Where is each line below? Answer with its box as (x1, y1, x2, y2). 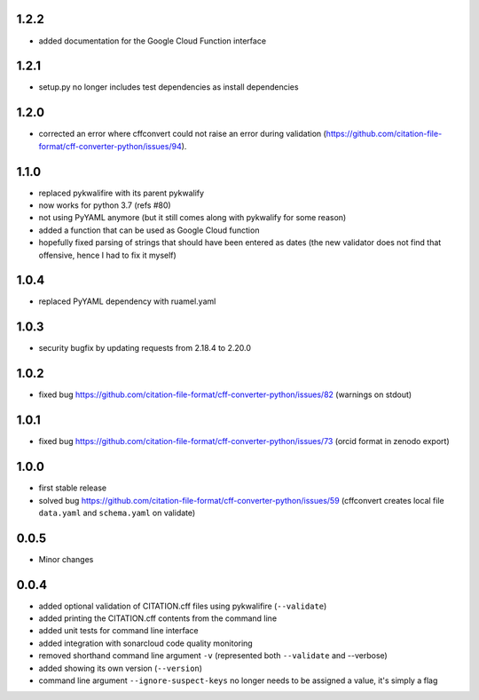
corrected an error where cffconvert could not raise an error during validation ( (38, 129, 327, 139)
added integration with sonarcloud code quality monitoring (38, 638, 253, 648)
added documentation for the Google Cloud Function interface (38, 36, 266, 46)
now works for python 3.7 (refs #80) (38, 200, 172, 211)
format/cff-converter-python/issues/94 (38, 140, 182, 151)
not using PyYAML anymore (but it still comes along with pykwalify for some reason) (38, 212, 347, 223)
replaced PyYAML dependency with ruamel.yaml (38, 296, 216, 306)
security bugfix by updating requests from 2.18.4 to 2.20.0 (38, 343, 252, 354)
